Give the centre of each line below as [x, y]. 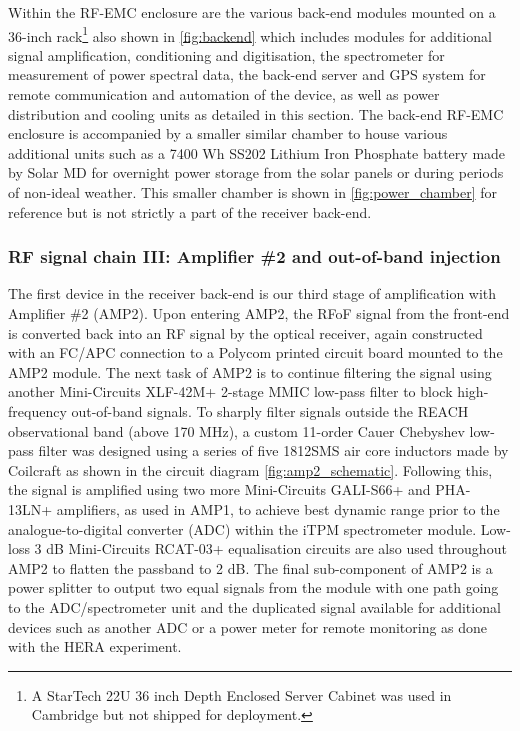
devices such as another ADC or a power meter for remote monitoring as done [248, 626]
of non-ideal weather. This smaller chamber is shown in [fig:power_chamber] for [252, 192]
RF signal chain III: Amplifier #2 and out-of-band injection [254, 256]
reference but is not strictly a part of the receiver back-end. [190, 211]
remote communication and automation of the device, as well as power [224, 94]
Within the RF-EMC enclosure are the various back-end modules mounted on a [252, 12]
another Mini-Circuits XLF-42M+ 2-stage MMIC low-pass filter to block [230, 391]
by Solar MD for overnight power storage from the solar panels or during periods [256, 172]
